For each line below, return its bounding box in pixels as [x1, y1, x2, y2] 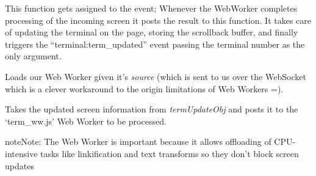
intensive [5, 147, 38, 159]
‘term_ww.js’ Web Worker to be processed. [5, 114, 167, 127]
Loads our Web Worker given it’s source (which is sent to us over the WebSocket [5, 70, 306, 82]
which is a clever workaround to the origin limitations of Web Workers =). [5, 82, 284, 95]
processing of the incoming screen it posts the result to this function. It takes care [5, 13, 312, 26]
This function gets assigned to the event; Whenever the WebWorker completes [5, 2, 298, 14]
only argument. [5, 50, 62, 62]
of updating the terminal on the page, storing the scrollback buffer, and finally [5, 26, 298, 38]
